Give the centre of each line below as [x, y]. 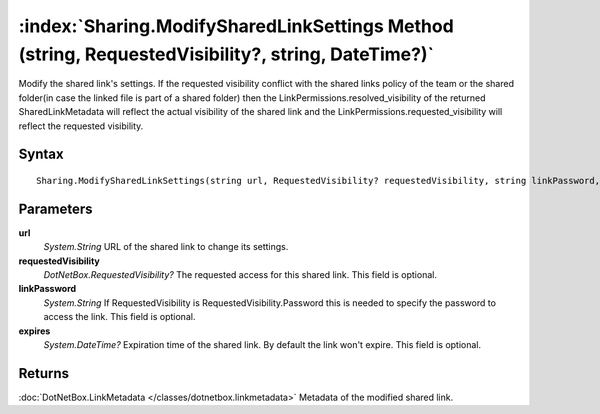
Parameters [55, 208]
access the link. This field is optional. [119, 317]
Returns [44, 373]
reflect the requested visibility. [81, 126]
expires [34, 331]
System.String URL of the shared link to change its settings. [166, 247]
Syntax [41, 154]
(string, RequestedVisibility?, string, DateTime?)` [226, 54]
